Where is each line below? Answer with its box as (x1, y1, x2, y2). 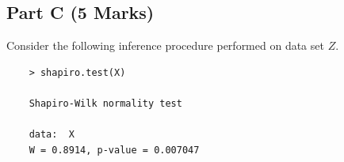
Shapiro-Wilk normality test (29, 97, 182, 109)
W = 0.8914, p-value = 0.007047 (29, 144, 200, 156)
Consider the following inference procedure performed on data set (6, 37, 324, 54)
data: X (29, 129, 75, 141)
